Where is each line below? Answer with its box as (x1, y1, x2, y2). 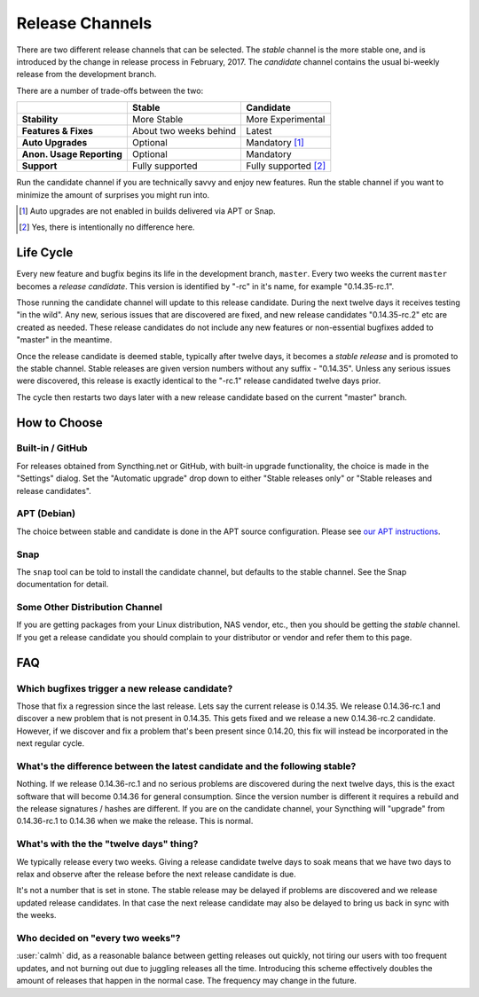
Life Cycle (16, 245, 74, 261)
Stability (21, 114, 59, 126)
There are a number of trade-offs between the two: (16, 85, 204, 96)
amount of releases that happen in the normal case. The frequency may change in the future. (16, 976, 357, 986)
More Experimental (246, 114, 326, 126)
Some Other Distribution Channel (16, 601, 163, 614)
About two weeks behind (131, 125, 237, 137)
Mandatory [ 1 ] (246, 137, 305, 149)
